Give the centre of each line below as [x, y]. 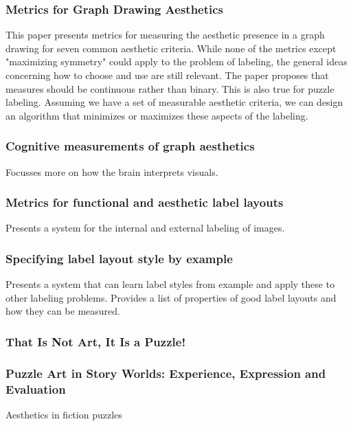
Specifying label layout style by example [119, 258]
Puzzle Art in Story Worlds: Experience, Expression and [166, 373]
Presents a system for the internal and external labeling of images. [145, 228]
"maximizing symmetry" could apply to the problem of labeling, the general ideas [176, 61]
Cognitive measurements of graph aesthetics [130, 146]
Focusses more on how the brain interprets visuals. [112, 171]
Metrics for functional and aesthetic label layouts [145, 202]
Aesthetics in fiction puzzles [64, 414]
